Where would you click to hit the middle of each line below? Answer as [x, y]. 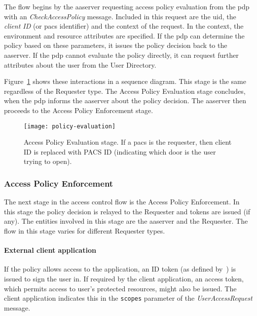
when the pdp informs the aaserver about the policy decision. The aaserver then [125, 100]
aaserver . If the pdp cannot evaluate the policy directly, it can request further [121, 55]
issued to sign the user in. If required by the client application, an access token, [124, 278]
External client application [50, 250]
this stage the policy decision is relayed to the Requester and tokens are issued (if [127, 211]
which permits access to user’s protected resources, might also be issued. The [120, 288]
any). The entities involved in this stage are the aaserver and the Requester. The [126, 221]
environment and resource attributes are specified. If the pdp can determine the [124, 35]
